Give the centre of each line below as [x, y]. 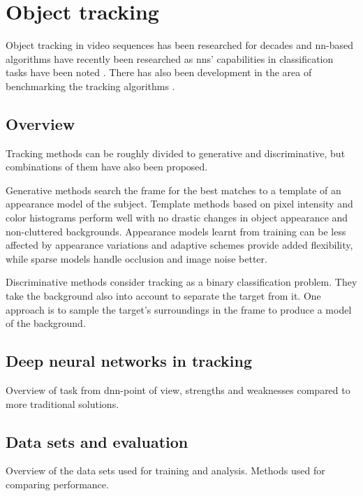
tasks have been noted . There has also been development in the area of [159, 72]
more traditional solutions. [62, 403]
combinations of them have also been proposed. [107, 167]
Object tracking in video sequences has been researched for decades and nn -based [179, 45]
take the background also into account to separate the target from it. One [163, 296]
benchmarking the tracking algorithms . [90, 86]
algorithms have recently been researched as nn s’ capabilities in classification [170, 58]
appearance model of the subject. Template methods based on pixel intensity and [179, 204]
